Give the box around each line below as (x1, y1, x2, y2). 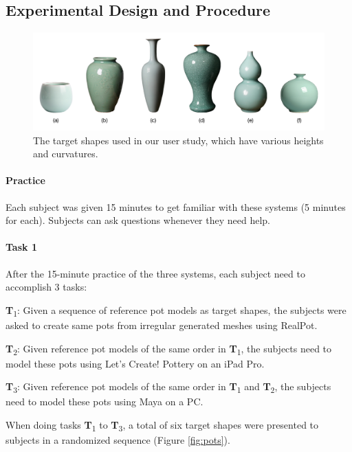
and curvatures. (33, 146, 98, 161)
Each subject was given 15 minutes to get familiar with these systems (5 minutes (5, 199, 346, 214)
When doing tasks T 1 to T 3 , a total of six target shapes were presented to (5, 417, 319, 433)
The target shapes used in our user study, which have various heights (33, 133, 324, 147)
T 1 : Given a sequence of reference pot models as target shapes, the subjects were (5, 302, 346, 319)
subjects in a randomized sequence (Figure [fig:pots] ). (5, 433, 230, 447)
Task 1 (5, 240, 37, 254)
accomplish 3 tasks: (5, 280, 87, 294)
